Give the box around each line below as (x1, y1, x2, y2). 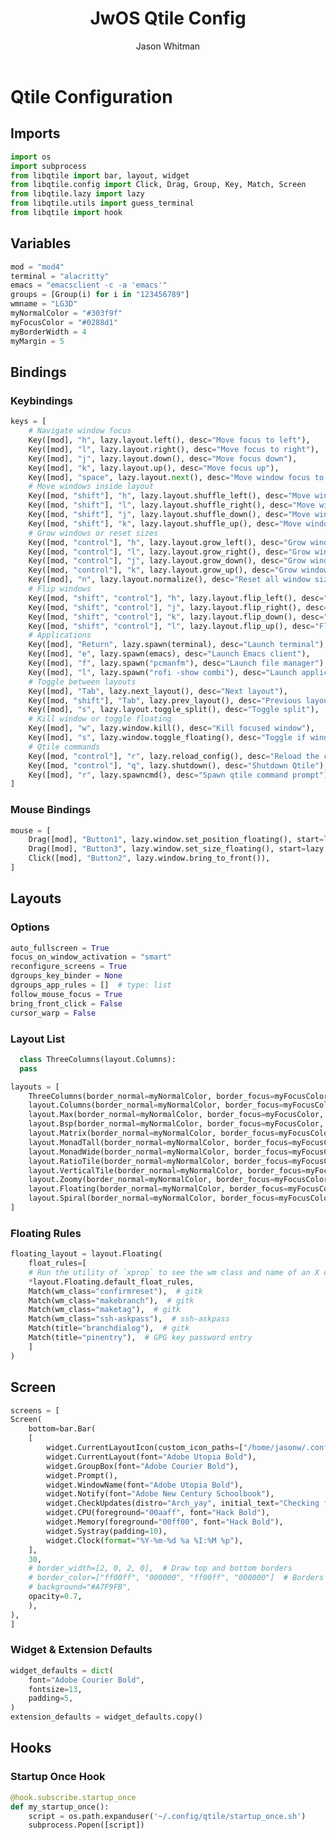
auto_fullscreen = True (10, 943, 110, 953)
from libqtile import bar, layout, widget (10, 170, 190, 181)
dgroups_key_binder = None (10, 971, 123, 981)
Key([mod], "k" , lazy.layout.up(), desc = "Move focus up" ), (28, 463, 280, 473)
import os (10, 152, 52, 162)
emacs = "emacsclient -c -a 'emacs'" (10, 280, 168, 291)
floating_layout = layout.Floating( (10, 1249, 163, 1259)
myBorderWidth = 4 (10, 327, 87, 337)
